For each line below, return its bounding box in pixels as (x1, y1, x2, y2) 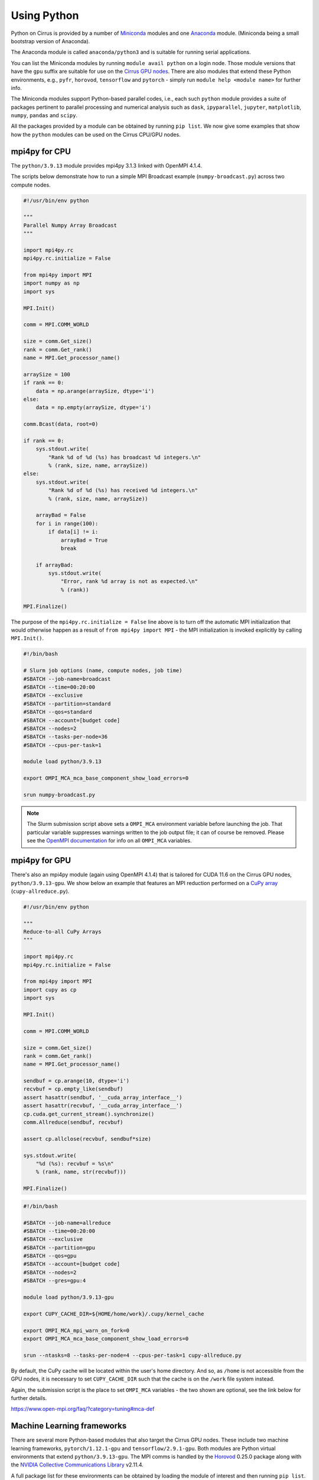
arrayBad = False (35, 512, 86, 519)
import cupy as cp (23, 986, 77, 993)
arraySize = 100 (23, 371, 71, 378)
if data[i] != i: (48, 529, 99, 535)
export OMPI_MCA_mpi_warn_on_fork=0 (23, 1327, 130, 1334)
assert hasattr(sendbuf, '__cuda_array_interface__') (23, 1094, 183, 1101)
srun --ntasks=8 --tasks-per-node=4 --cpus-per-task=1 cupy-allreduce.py (23, 1352, 242, 1359)
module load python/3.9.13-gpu (23, 1294, 115, 1301)
